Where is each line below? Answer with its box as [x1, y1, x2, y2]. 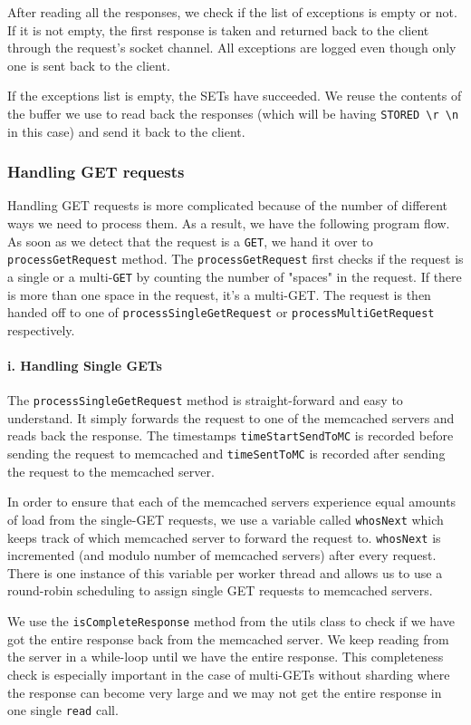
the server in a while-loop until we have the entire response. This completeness [7, 647, 444, 666]
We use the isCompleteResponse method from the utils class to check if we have [7, 612, 455, 631]
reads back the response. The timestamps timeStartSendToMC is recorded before [7, 426, 454, 445]
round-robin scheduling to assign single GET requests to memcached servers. [7, 581, 433, 600]
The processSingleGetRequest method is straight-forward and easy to [7, 391, 403, 410]
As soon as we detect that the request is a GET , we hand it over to [7, 231, 373, 250]
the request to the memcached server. [7, 461, 215, 480]
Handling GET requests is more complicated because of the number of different [7, 196, 448, 215]
